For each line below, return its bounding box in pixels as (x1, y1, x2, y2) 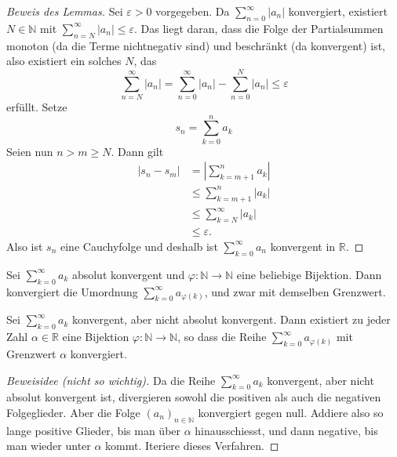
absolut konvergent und (71, 266, 185, 282)
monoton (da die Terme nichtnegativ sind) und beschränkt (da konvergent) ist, (6, 37, 385, 53)
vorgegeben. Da (155, 3, 230, 19)
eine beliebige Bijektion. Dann (236, 266, 382, 282)
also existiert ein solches (6, 53, 122, 69)
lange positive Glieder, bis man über (6, 422, 181, 438)
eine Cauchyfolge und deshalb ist (60, 238, 218, 254)
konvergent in (270, 238, 336, 254)
